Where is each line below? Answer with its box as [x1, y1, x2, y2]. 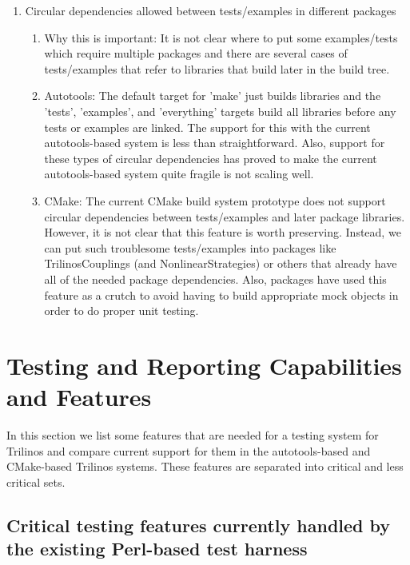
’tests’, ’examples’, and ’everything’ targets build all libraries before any [44, 102, 396, 119]
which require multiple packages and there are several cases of [44, 45, 348, 62]
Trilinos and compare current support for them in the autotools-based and [6, 442, 371, 459]
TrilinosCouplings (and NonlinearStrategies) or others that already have [44, 255, 397, 272]
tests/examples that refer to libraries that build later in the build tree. [44, 60, 390, 77]
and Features [6, 380, 152, 413]
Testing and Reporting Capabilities [6, 348, 402, 381]
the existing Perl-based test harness [6, 536, 308, 561]
